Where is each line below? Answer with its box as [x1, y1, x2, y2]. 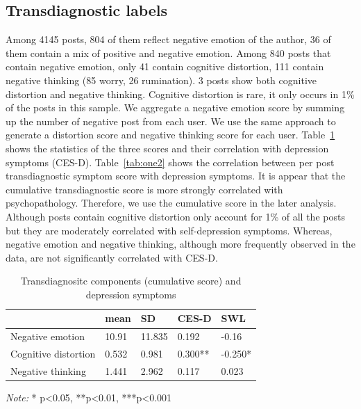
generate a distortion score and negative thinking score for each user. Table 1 [6, 127, 335, 142]
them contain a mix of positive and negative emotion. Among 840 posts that [6, 45, 331, 60]
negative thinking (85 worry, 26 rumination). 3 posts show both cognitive [6, 72, 317, 87]
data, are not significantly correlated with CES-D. [6, 250, 218, 264]
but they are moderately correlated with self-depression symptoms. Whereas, [6, 223, 333, 237]
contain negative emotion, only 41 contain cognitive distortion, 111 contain [6, 59, 324, 74]
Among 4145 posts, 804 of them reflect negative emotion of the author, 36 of [6, 32, 331, 47]
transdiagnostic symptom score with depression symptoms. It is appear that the [6, 168, 346, 183]
